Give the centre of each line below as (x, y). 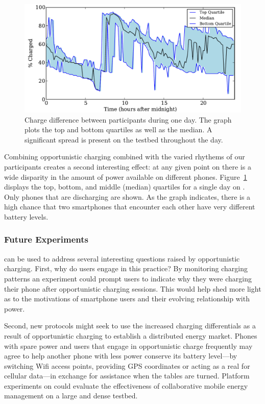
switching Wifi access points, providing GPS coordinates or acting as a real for (127, 365)
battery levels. (26, 216)
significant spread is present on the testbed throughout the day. (124, 139)
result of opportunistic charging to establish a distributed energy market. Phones (131, 335)
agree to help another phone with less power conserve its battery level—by (121, 356)
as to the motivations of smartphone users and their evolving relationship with (127, 299)
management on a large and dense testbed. (71, 396)
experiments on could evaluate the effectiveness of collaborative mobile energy (126, 385)
